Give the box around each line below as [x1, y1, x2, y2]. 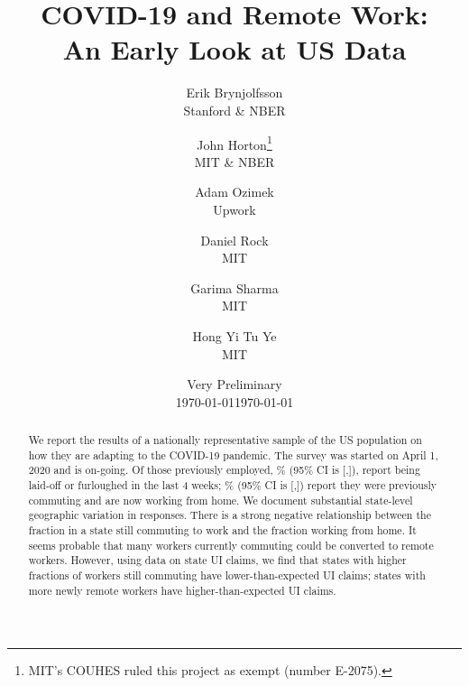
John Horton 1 [197, 132, 272, 153]
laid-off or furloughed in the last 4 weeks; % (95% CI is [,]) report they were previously [28, 477, 437, 493]
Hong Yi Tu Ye [192, 326, 277, 345]
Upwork [213, 199, 256, 218]
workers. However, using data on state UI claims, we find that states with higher [28, 552, 407, 568]
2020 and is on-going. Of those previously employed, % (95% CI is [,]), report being [28, 462, 420, 477]
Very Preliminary [187, 375, 282, 394]
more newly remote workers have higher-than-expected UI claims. [28, 582, 336, 598]
